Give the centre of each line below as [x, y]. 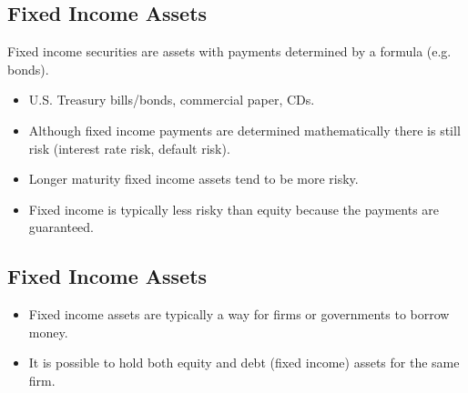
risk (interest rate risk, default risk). [129, 148]
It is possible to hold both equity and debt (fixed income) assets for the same [244, 363]
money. [48, 332]
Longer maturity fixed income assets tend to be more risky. [193, 179]
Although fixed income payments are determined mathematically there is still [244, 130]
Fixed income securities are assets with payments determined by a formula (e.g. [229, 51]
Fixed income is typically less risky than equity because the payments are [234, 209]
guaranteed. [61, 227]
